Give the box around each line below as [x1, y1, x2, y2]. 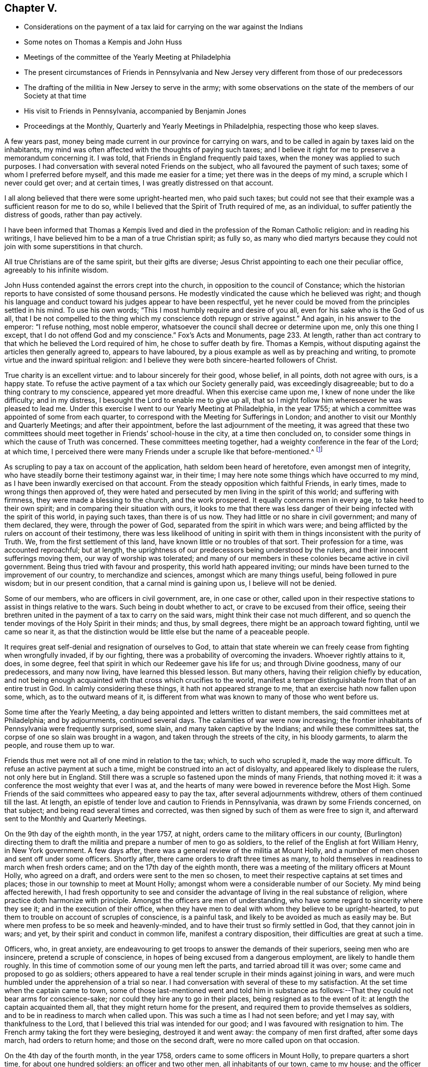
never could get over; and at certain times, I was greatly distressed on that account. [4, 179, 274, 187]
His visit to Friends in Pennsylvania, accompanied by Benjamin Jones [24, 107, 246, 116]
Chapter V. [4, 2, 58, 14]
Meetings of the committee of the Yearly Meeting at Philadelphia [24, 53, 231, 62]
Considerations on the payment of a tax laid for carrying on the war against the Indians [24, 23, 303, 31]
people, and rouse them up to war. [4, 741, 115, 750]
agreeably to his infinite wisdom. [4, 266, 109, 275]
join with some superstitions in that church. [4, 242, 143, 251]
